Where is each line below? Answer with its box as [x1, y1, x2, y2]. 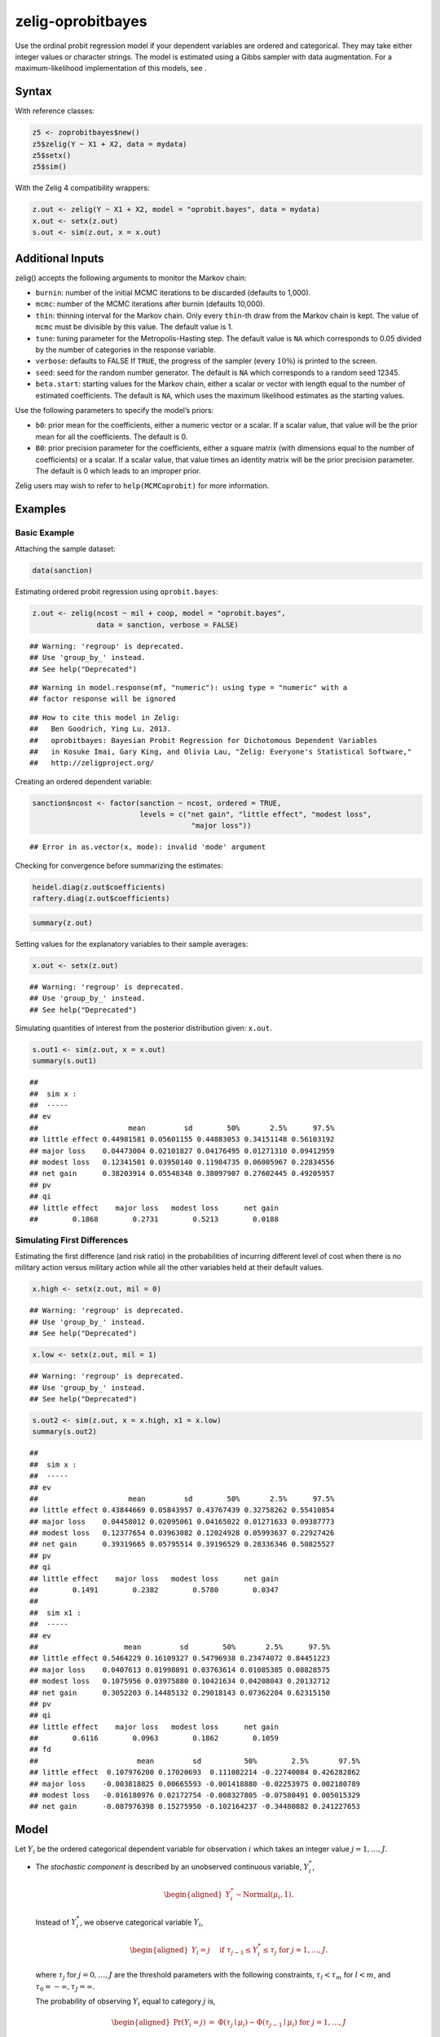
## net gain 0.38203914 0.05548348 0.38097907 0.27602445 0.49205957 [29, 1169, 335, 1178]
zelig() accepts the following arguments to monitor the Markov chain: [15, 273, 247, 283]
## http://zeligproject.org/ [29, 759, 155, 768]
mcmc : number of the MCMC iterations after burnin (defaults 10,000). [35, 299, 265, 309]
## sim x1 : [29, 1608, 81, 1617]
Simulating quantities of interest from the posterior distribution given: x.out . [15, 1023, 272, 1032]
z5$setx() [32, 151, 72, 160]
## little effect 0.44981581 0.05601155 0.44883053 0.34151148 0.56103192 [29, 1135, 335, 1144]
